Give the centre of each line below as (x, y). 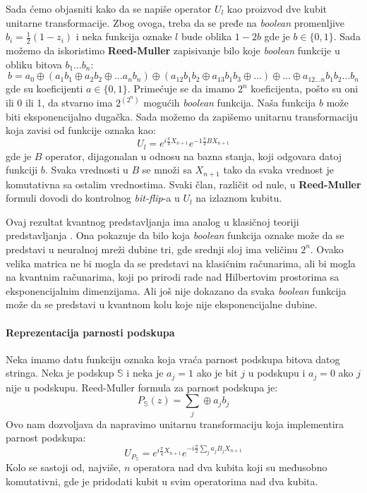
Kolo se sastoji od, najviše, (64, 467)
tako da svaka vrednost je (278, 170)
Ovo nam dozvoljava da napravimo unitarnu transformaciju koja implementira (175, 424)
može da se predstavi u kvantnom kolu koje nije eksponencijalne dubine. (162, 304)
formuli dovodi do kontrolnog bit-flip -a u (93, 198)
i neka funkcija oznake (124, 36)
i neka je (145, 373)
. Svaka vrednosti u (86, 170)
